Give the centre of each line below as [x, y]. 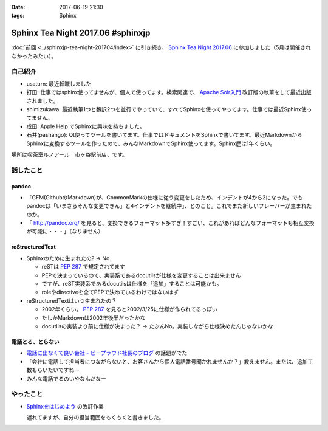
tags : [18, 16]
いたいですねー [61, 370]
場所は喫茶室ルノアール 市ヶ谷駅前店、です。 [69, 154]
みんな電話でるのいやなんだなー [66, 378]
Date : [18, 7]
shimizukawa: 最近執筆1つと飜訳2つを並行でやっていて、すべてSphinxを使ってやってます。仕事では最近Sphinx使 [166, 109]
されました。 [43, 101]
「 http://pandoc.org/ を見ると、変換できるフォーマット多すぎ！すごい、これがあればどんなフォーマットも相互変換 [171, 223]
